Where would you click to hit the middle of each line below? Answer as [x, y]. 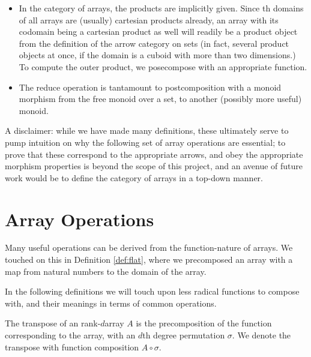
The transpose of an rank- [53, 323]
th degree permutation [184, 335]
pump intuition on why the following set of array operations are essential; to [145, 142]
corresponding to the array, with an [70, 335]
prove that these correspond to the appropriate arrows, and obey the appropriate [154, 154]
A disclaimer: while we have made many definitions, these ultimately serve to [147, 130]
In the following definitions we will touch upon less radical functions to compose [152, 291]
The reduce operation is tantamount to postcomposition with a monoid [150, 87]
